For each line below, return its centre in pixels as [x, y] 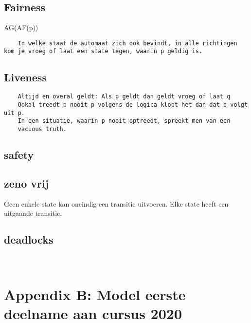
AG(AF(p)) [21, 28]
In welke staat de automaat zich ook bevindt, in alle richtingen [127, 43]
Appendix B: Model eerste [95, 294]
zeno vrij [27, 183]
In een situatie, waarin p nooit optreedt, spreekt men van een [124, 121]
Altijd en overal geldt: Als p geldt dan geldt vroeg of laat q [124, 97]
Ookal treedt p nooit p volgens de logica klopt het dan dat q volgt [133, 104]
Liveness [25, 77]
